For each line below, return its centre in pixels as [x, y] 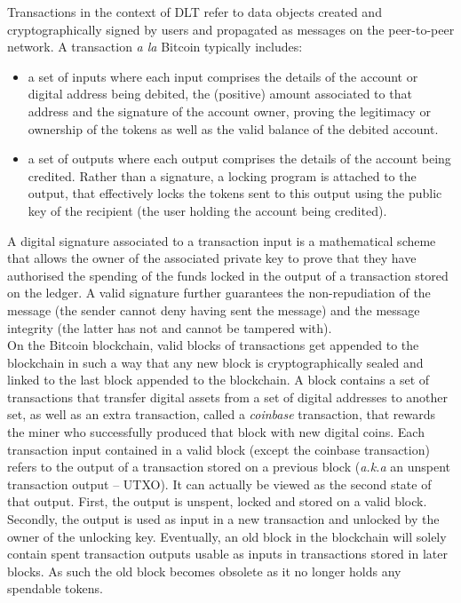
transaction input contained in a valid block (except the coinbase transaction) [219, 449]
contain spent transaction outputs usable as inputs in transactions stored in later [227, 554]
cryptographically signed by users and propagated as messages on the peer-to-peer [231, 29]
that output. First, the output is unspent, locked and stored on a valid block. [217, 501]
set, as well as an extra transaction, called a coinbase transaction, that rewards [222, 414]
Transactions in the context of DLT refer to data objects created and [195, 12]
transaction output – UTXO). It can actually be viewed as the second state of [219, 484]
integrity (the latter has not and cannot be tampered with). [170, 327]
